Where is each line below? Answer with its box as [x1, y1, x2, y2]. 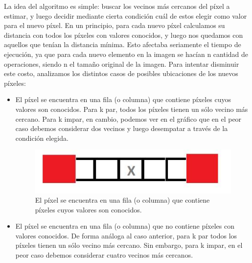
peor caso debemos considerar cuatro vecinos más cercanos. [15, 250, 193, 260]
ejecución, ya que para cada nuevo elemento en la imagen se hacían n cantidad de [4, 49, 249, 59]
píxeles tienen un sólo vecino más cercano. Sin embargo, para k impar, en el [15, 240, 243, 250]
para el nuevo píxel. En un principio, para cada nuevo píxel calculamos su [4, 20, 225, 30]
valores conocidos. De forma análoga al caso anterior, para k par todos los [15, 230, 237, 240]
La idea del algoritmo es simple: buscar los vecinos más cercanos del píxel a [4, 1, 230, 11]
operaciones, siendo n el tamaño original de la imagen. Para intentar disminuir [4, 58, 239, 69]
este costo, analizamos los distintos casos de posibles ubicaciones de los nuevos [4, 68, 238, 79]
